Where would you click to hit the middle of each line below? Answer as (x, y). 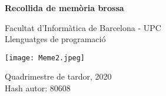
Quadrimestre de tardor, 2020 (58, 76)
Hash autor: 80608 (38, 88)
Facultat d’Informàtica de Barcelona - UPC (83, 27)
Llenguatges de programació (55, 39)
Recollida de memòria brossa (64, 8)
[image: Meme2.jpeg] (45, 58)
